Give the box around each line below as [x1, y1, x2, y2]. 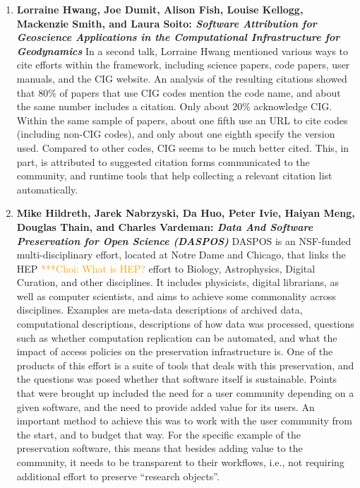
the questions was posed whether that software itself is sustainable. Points [16, 371, 337, 386]
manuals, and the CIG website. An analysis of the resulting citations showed [16, 71, 347, 85]
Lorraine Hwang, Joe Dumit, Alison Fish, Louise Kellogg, [16, 2, 304, 16]
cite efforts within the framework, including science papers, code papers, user [16, 57, 350, 72]
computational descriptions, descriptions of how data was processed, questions [16, 316, 354, 331]
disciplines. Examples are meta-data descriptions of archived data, [16, 302, 303, 317]
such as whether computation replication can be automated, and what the [16, 330, 337, 345]
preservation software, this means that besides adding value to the [16, 441, 303, 456]
